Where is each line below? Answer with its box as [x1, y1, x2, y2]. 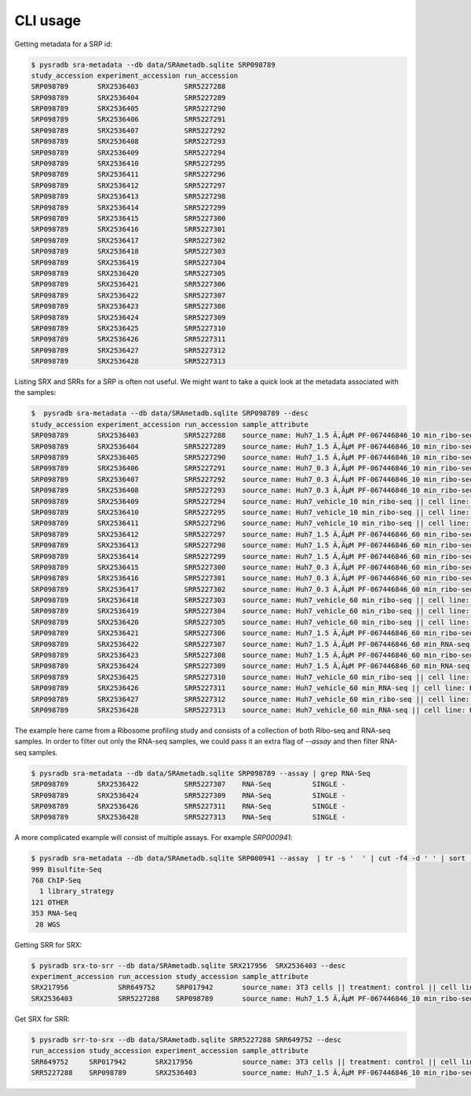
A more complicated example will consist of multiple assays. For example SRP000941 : [14, 833, 293, 842]
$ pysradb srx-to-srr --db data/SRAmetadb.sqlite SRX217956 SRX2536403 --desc [31, 961, 346, 970]
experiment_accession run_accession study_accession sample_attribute [31, 972, 309, 981]
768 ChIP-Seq [31, 876, 82, 885]
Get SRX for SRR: [14, 1014, 71, 1024]
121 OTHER [31, 897, 69, 907]
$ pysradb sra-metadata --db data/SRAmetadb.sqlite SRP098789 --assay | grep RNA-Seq [31, 769, 371, 777]
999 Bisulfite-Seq [31, 864, 102, 874]
